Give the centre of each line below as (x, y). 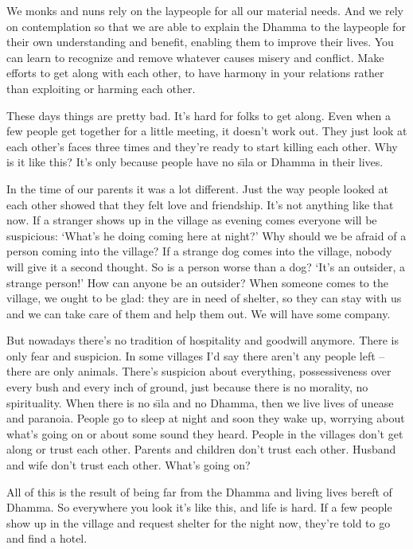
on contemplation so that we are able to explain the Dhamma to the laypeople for (206, 26)
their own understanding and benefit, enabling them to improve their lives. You (200, 42)
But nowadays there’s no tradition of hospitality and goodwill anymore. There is (203, 340)
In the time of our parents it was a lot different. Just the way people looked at (198, 188)
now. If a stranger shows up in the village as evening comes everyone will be (192, 220)
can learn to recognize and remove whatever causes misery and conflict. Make (195, 57)
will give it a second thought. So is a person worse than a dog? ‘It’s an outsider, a (206, 266)
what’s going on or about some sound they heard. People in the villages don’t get (205, 433)
